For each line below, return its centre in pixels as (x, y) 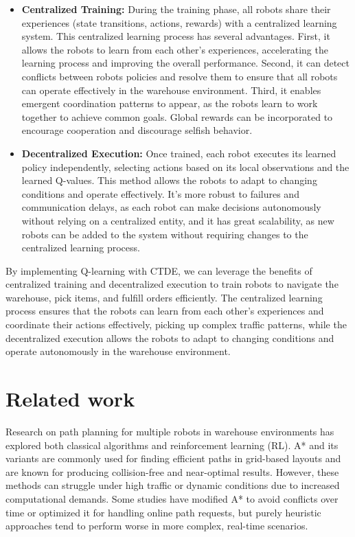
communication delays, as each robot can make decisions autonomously (171, 207)
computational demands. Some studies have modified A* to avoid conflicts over (172, 498)
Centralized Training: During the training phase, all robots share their (176, 9)
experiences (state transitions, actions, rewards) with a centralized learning (179, 22)
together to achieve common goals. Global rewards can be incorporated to (177, 116)
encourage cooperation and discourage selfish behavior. (137, 130)
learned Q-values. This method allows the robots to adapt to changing (169, 180)
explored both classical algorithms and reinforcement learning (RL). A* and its (172, 445)
